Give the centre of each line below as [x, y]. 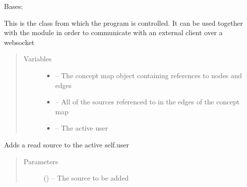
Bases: [14, 6]
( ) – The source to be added [86, 178]
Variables [37, 59]
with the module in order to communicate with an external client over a [113, 32]
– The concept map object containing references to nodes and [149, 75]
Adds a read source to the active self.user [66, 144]
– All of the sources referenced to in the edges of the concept [147, 102]
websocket [19, 42]
